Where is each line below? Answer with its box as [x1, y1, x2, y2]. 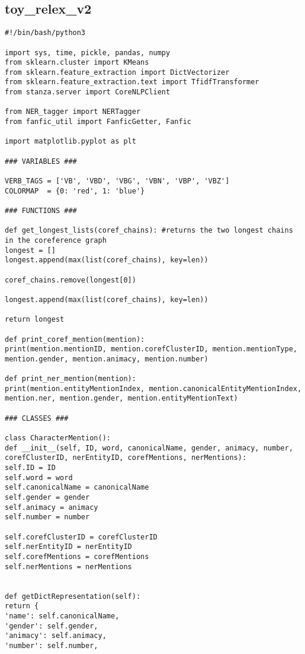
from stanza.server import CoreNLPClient [5, 88, 171, 97]
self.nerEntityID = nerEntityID [5, 542, 132, 551]
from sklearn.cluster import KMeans [5, 58, 149, 67]
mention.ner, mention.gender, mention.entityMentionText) [5, 394, 238, 403]
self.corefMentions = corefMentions [5, 552, 149, 561]
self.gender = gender [5, 493, 90, 502]
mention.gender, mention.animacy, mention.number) [5, 354, 208, 363]
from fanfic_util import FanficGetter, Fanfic [5, 118, 191, 126]
